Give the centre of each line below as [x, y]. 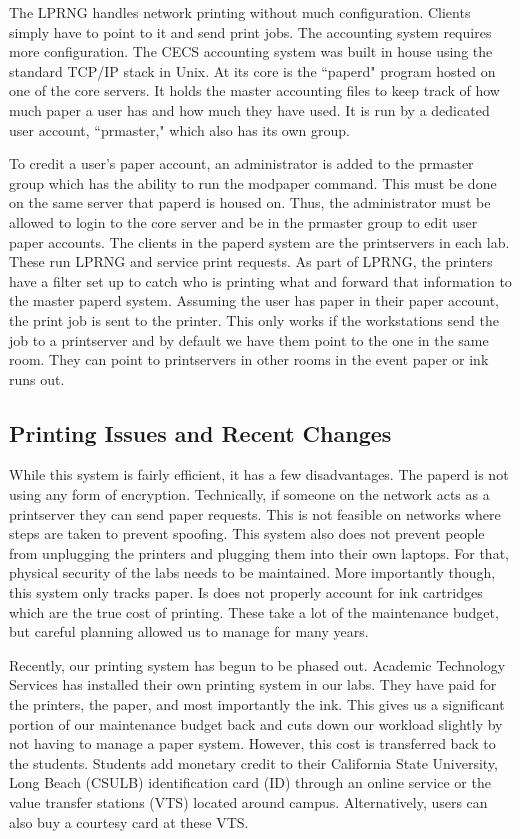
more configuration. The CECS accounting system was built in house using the [251, 51]
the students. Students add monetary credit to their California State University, [253, 762]
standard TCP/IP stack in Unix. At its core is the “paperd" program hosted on [252, 70]
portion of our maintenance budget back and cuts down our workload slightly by [256, 723]
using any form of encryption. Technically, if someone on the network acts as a [249, 494]
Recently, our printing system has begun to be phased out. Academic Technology [257, 664]
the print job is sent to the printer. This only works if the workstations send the [254, 319]
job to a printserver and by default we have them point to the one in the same [249, 339]
